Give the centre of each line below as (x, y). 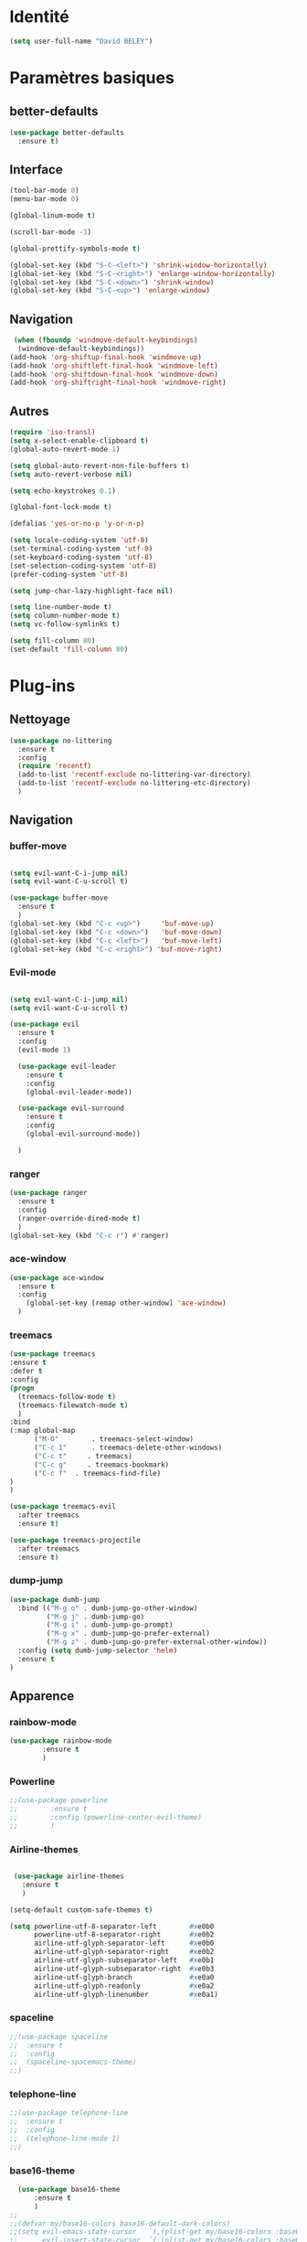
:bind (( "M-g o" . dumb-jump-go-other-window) (108, 1608)
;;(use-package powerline (58, 1800)
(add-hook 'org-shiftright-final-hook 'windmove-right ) (118, 383)
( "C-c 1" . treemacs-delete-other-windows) (128, 1447)
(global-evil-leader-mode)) (79, 1092)
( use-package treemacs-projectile (75, 1540)
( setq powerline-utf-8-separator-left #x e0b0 (112, 1927)
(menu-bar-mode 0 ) (44, 199)
